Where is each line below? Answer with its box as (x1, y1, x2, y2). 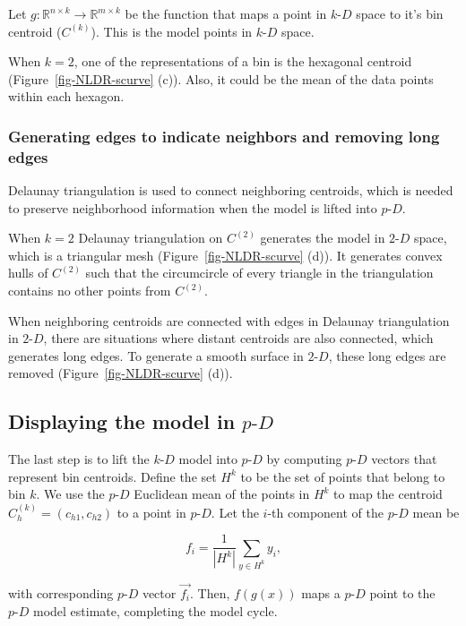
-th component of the (267, 502, 384, 521)
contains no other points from (8, 281, 171, 300)
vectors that (371, 450, 437, 468)
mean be (412, 502, 460, 521)
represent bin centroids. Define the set (8, 467, 217, 485)
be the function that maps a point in (125, 4, 327, 22)
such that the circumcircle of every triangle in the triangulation (85, 263, 434, 282)
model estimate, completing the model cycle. (32, 601, 278, 620)
